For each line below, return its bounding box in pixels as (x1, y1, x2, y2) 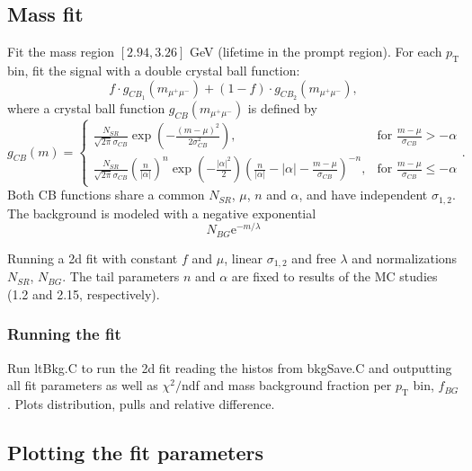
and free (291, 248, 336, 267)
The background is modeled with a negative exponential (7, 203, 316, 222)
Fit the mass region (7, 42, 114, 61)
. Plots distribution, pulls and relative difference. (7, 395, 275, 413)
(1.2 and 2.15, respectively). (7, 284, 160, 303)
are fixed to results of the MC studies (231, 267, 438, 286)
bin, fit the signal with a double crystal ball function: (7, 61, 300, 79)
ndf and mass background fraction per (182, 376, 392, 395)
